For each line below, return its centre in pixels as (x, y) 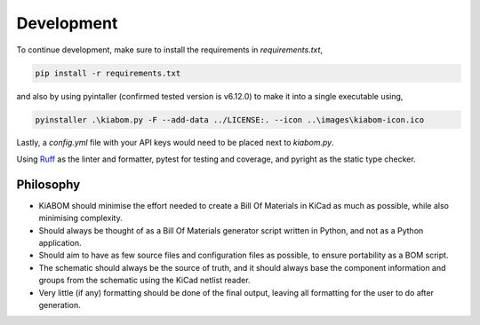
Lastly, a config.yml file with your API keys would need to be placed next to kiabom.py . (175, 143)
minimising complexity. (81, 218)
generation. (60, 305)
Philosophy (48, 184)
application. (60, 242)
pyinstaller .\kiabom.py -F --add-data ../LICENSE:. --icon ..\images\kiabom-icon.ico (230, 119)
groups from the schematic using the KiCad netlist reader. (144, 281)
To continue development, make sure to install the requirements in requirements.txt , (170, 50)
